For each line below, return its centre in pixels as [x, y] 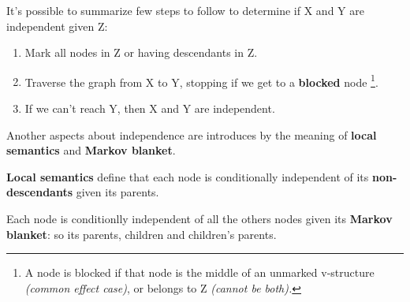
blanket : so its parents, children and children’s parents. [142, 234]
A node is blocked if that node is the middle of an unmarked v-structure [199, 272]
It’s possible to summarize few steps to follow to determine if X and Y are [185, 10]
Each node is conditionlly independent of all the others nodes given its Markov [199, 218]
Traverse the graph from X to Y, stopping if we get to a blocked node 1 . [201, 80]
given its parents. [117, 192]
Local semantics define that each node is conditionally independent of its [188, 176]
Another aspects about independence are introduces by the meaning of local [192, 134]
